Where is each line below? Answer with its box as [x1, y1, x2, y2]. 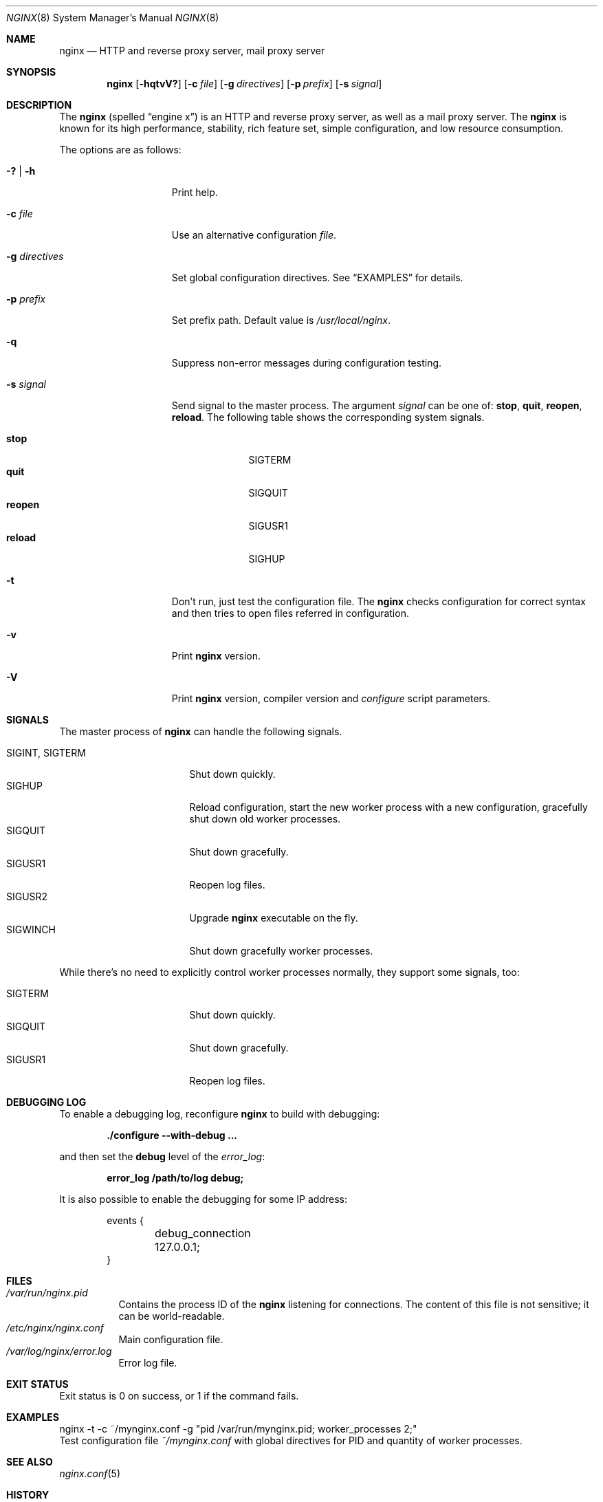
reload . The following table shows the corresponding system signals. [171, 411, 485, 423]
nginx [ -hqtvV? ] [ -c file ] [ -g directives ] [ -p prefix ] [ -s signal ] [107, 78, 382, 89]
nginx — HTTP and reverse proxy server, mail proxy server [59, 45, 325, 56]
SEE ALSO [6, 1456, 53, 1468]
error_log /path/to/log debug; [107, 1172, 244, 1184]
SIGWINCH [6, 924, 56, 935]
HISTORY [6, 1489, 50, 1501]
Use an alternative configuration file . [171, 229, 337, 241]
